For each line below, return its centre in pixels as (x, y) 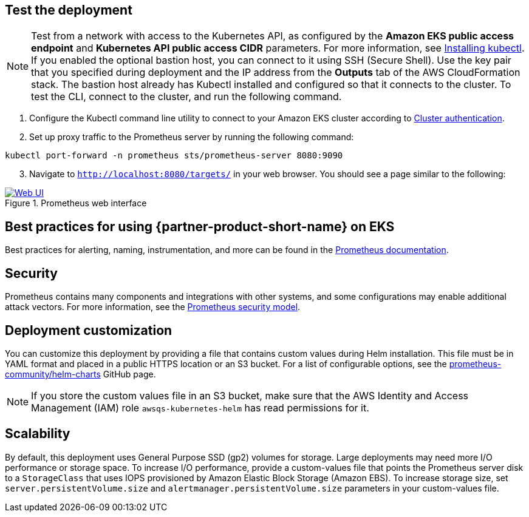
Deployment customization (89, 330)
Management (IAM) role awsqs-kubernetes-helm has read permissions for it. (200, 407)
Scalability (38, 434)
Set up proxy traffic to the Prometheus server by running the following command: (192, 137)
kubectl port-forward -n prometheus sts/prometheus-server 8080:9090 (174, 156)
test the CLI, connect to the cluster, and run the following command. (186, 97)
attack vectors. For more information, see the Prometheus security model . (153, 307)
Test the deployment (69, 10)
